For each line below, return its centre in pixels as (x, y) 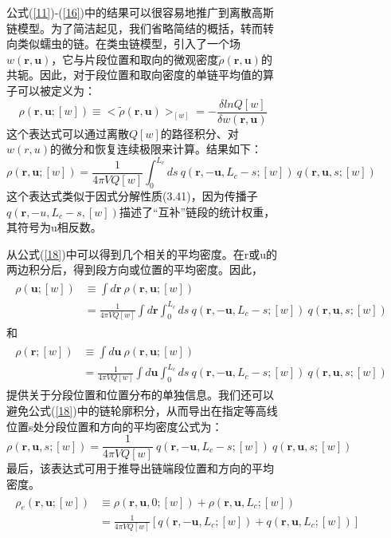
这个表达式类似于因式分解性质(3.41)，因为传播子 (132, 196)
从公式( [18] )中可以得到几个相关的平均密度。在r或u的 (142, 253)
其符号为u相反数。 (54, 227)
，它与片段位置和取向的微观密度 (135, 59)
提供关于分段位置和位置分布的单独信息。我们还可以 (140, 395)
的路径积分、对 (199, 133)
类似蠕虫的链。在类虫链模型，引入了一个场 (129, 44)
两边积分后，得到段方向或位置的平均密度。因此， (135, 269)
